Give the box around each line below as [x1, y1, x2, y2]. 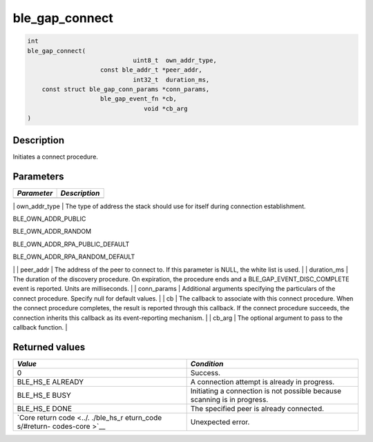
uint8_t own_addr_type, [133, 56, 217, 64]
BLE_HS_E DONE [17, 403, 73, 413]
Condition [190, 359, 224, 368]
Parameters [12, 170, 64, 182]
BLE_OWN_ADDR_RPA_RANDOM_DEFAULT [12, 252, 135, 261]
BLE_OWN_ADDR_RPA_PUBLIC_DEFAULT [12, 240, 130, 248]
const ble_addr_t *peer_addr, [100, 66, 203, 74]
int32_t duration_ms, [133, 76, 210, 83]
